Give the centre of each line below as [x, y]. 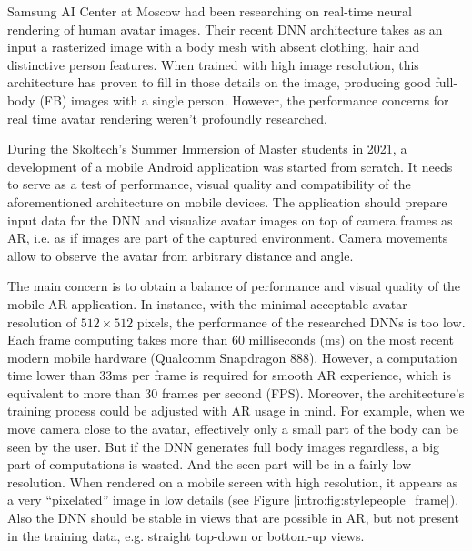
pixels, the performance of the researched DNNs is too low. [301, 321]
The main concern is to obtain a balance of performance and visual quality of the [234, 286]
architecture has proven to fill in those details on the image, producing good [219, 82]
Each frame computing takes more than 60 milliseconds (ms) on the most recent [231, 340]
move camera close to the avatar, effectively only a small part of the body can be [233, 429]
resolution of [42, 321]
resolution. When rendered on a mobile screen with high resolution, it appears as [233, 481]
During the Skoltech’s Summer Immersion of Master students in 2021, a [207, 149]
